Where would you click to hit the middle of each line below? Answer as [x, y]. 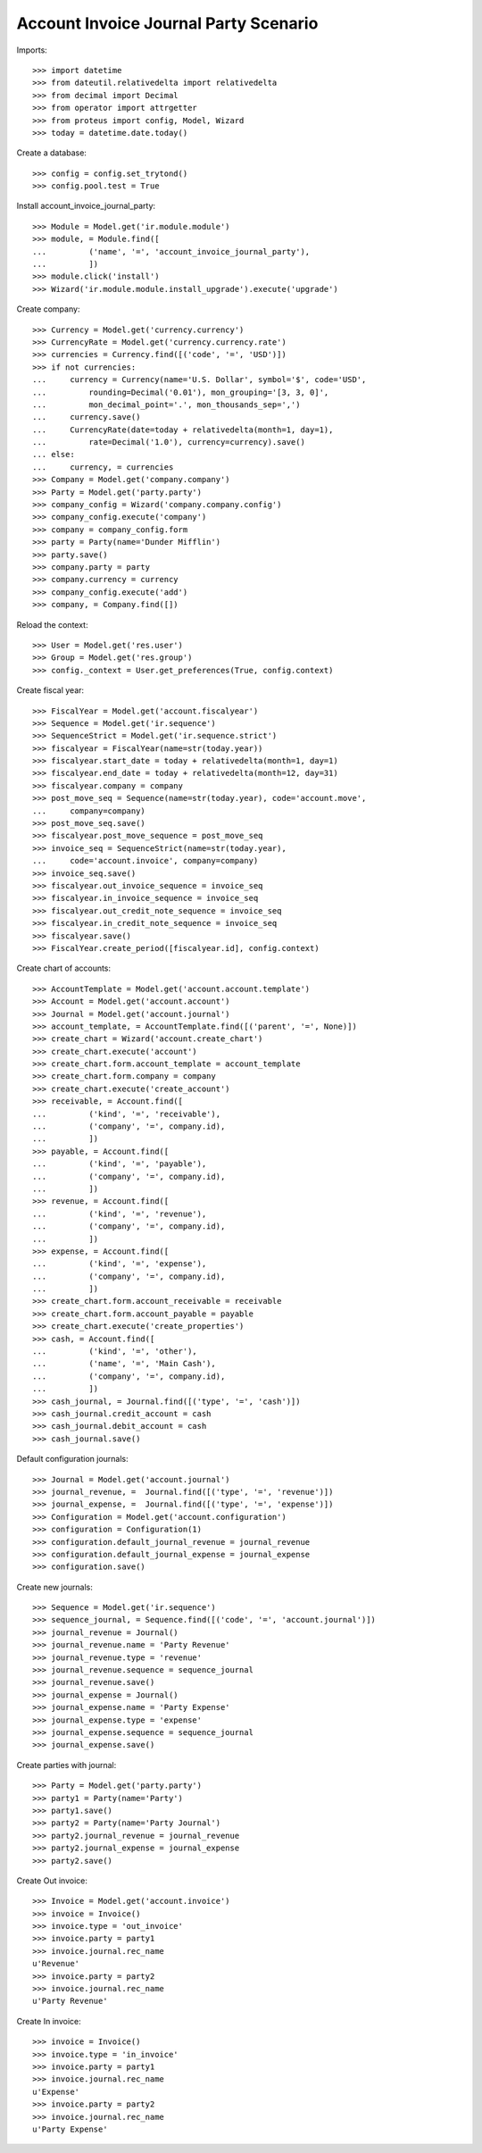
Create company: [48, 309]
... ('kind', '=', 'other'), [115, 1352]
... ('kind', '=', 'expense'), [120, 1264]
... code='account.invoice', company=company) [145, 861]
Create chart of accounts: [64, 968]
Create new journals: [55, 1587]
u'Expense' [56, 2091]
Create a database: [51, 153]
